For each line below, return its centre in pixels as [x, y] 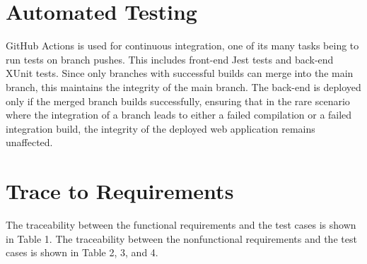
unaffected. [29, 142]
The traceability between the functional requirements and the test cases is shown [181, 224]
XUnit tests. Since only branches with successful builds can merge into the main [180, 73]
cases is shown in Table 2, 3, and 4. [82, 252]
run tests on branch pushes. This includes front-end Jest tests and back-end [170, 59]
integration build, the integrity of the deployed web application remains [161, 128]
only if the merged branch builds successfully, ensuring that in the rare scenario [178, 101]
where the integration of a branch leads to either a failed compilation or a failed [179, 115]
